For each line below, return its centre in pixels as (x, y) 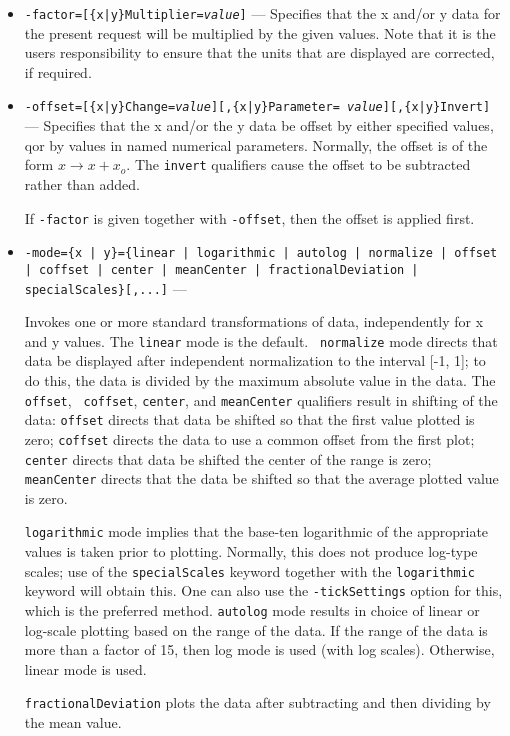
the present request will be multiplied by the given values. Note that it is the (260, 32)
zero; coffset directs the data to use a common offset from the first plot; (249, 438)
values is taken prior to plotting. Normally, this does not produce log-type (251, 551)
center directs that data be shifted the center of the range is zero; (228, 458)
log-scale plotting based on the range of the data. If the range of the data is (256, 629)
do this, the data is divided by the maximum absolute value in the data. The (260, 380)
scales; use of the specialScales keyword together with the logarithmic (249, 570)
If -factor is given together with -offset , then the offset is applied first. (249, 217)
